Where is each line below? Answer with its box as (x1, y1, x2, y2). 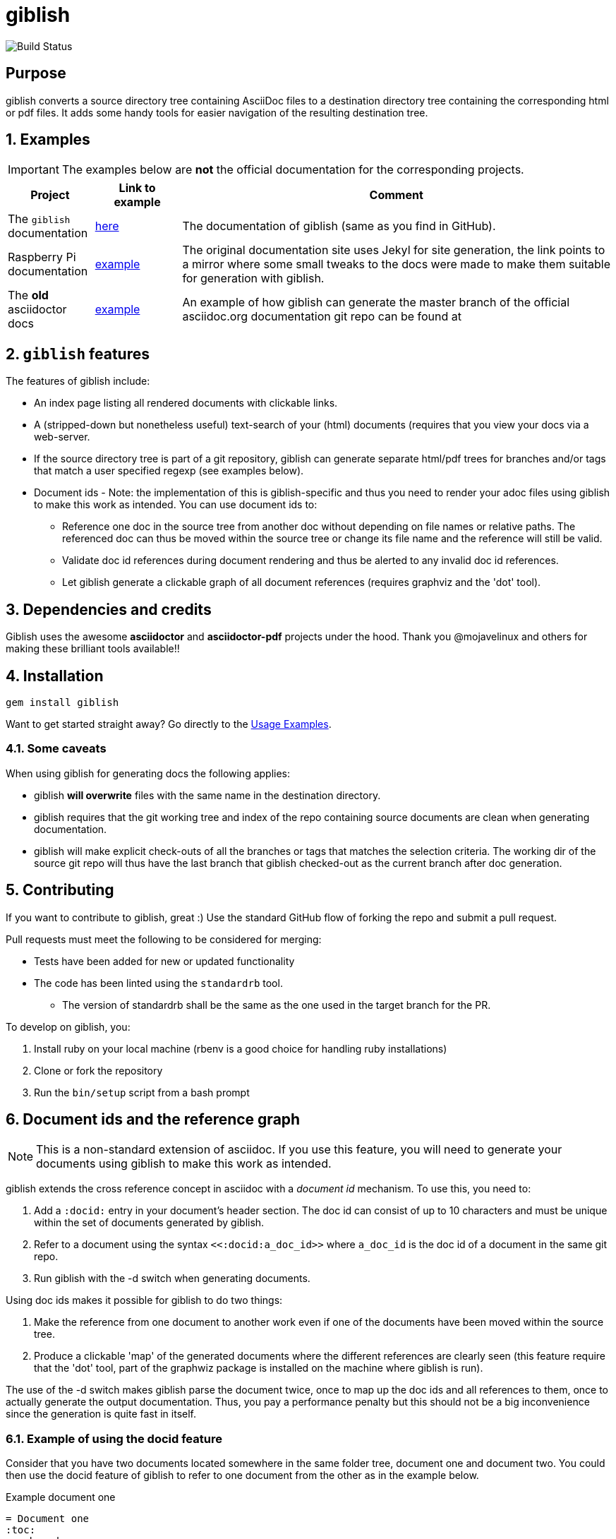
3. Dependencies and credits (6, 600, 212, 618)
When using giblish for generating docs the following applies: (6, 767, 291, 779)
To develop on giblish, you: (6, 1020, 131, 1033)
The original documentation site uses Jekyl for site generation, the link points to (182, 243, 605, 258)
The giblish (8, 212, 71, 227)
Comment (369, 188, 423, 203)
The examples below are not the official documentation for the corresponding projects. (61, 162, 524, 177)
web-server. (34, 431, 90, 443)
